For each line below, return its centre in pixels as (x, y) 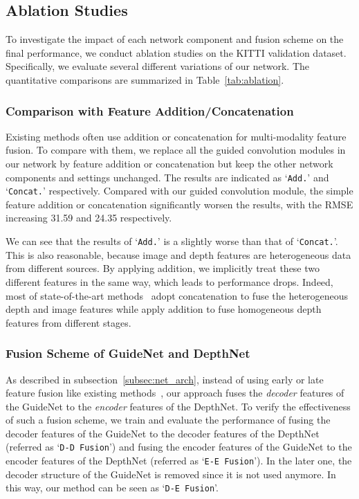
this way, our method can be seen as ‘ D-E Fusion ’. (112, 488)
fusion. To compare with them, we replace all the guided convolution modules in (176, 150)
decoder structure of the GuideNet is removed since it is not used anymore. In (171, 474)
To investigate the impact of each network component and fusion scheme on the (175, 39)
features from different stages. (68, 322)
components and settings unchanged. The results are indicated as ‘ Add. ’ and (167, 177)
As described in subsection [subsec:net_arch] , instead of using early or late (165, 379)
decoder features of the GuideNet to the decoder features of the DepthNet (163, 433)
